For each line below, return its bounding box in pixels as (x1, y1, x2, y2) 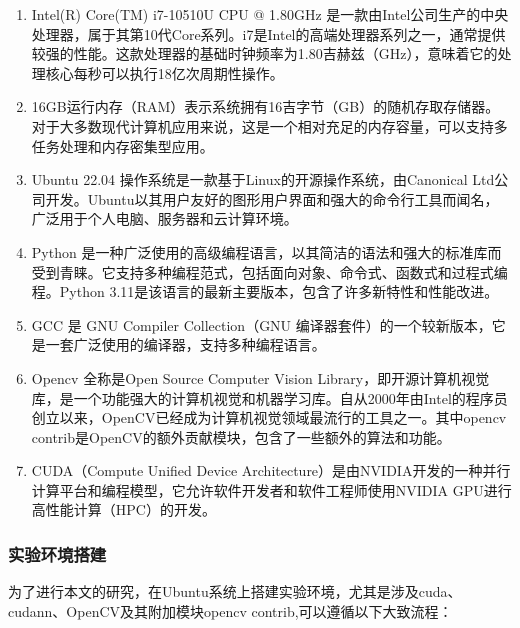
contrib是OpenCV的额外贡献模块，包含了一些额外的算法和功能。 (31, 426, 451, 447)
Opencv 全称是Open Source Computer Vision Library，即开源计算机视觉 (31, 367, 490, 388)
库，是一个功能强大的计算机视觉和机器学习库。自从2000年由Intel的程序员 (31, 387, 508, 408)
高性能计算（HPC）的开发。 (31, 499, 216, 520)
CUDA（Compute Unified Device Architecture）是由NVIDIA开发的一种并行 (31, 460, 511, 481)
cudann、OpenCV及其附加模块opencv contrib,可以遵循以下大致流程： (8, 600, 453, 621)
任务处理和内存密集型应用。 (31, 135, 214, 156)
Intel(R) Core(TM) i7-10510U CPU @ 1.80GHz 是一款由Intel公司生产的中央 (31, 4, 509, 24)
